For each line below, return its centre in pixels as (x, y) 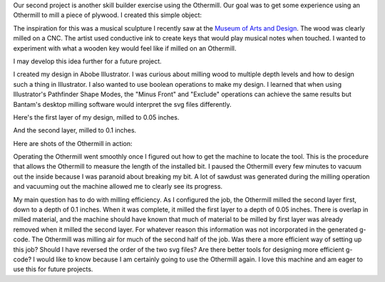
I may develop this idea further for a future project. (87, 61)
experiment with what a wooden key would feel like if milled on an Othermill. (125, 48)
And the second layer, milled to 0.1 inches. (75, 130)
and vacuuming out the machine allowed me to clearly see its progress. (118, 187)
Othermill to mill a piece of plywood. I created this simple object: (108, 15)
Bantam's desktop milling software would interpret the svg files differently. (122, 104)
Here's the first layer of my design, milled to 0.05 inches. (96, 117)
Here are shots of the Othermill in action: (73, 143)
